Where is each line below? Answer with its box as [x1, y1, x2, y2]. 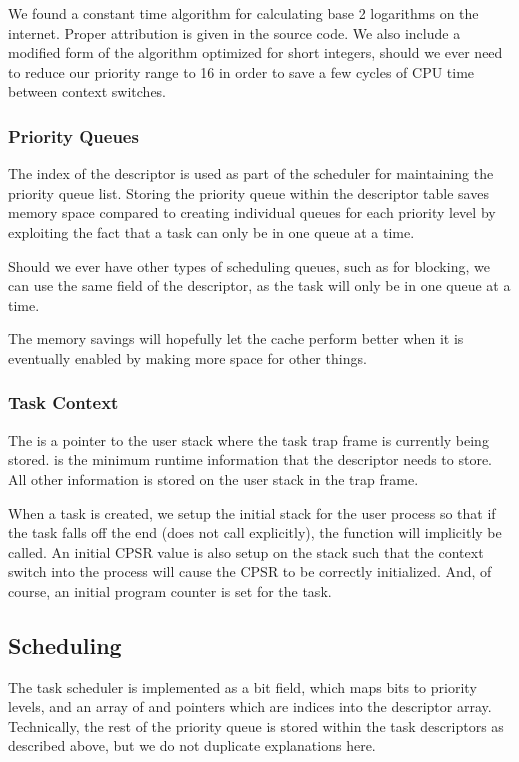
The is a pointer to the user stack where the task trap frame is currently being [8, 429, 489, 450]
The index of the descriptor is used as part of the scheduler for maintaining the [8, 163, 494, 184]
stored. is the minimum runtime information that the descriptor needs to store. [8, 449, 493, 470]
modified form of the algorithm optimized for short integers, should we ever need [8, 42, 503, 63]
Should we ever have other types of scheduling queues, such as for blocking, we [8, 255, 490, 276]
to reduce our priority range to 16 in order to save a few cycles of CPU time [8, 61, 475, 82]
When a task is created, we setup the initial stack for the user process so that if [8, 502, 496, 523]
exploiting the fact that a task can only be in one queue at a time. [8, 221, 415, 242]
